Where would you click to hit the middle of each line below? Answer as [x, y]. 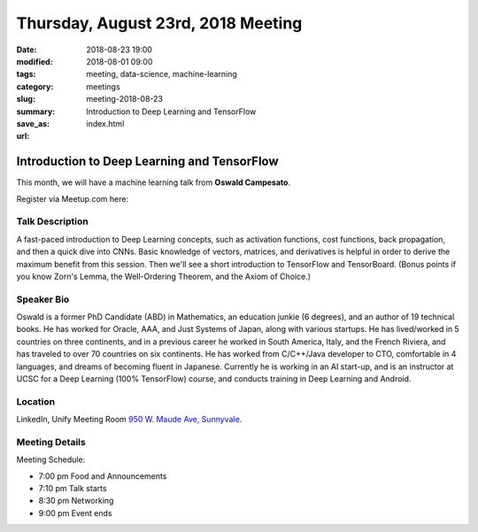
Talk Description [52, 221]
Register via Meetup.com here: [72, 198]
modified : [35, 61]
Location [36, 401]
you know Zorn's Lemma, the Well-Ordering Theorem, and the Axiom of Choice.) [164, 276]
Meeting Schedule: [51, 459]
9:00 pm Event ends [75, 513]
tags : [26, 74]
